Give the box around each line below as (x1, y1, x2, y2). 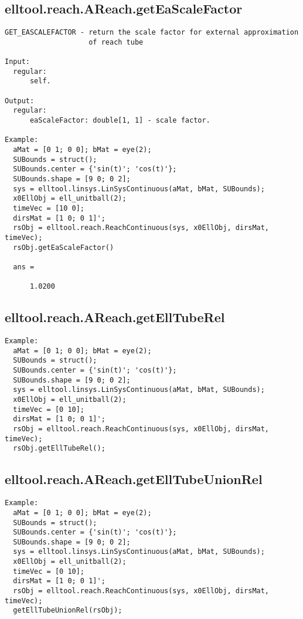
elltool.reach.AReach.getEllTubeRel (5, 308, 225, 326)
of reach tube (88, 38, 144, 46)
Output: (5, 96, 35, 105)
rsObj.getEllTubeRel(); (13, 444, 105, 453)
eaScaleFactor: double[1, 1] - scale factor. (29, 116, 210, 125)
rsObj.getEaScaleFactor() (13, 243, 114, 252)
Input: (5, 57, 30, 66)
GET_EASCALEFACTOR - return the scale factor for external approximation (5, 28, 299, 37)
